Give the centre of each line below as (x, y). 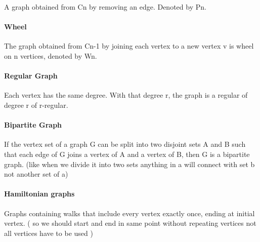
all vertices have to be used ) (49, 233)
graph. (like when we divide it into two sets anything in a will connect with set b (129, 164)
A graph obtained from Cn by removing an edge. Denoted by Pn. (105, 7)
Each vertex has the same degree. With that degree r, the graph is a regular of (126, 95)
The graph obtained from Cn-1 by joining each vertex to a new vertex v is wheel (129, 46)
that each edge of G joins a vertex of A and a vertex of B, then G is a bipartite (127, 154)
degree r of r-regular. (36, 105)
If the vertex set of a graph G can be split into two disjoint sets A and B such (125, 144)
